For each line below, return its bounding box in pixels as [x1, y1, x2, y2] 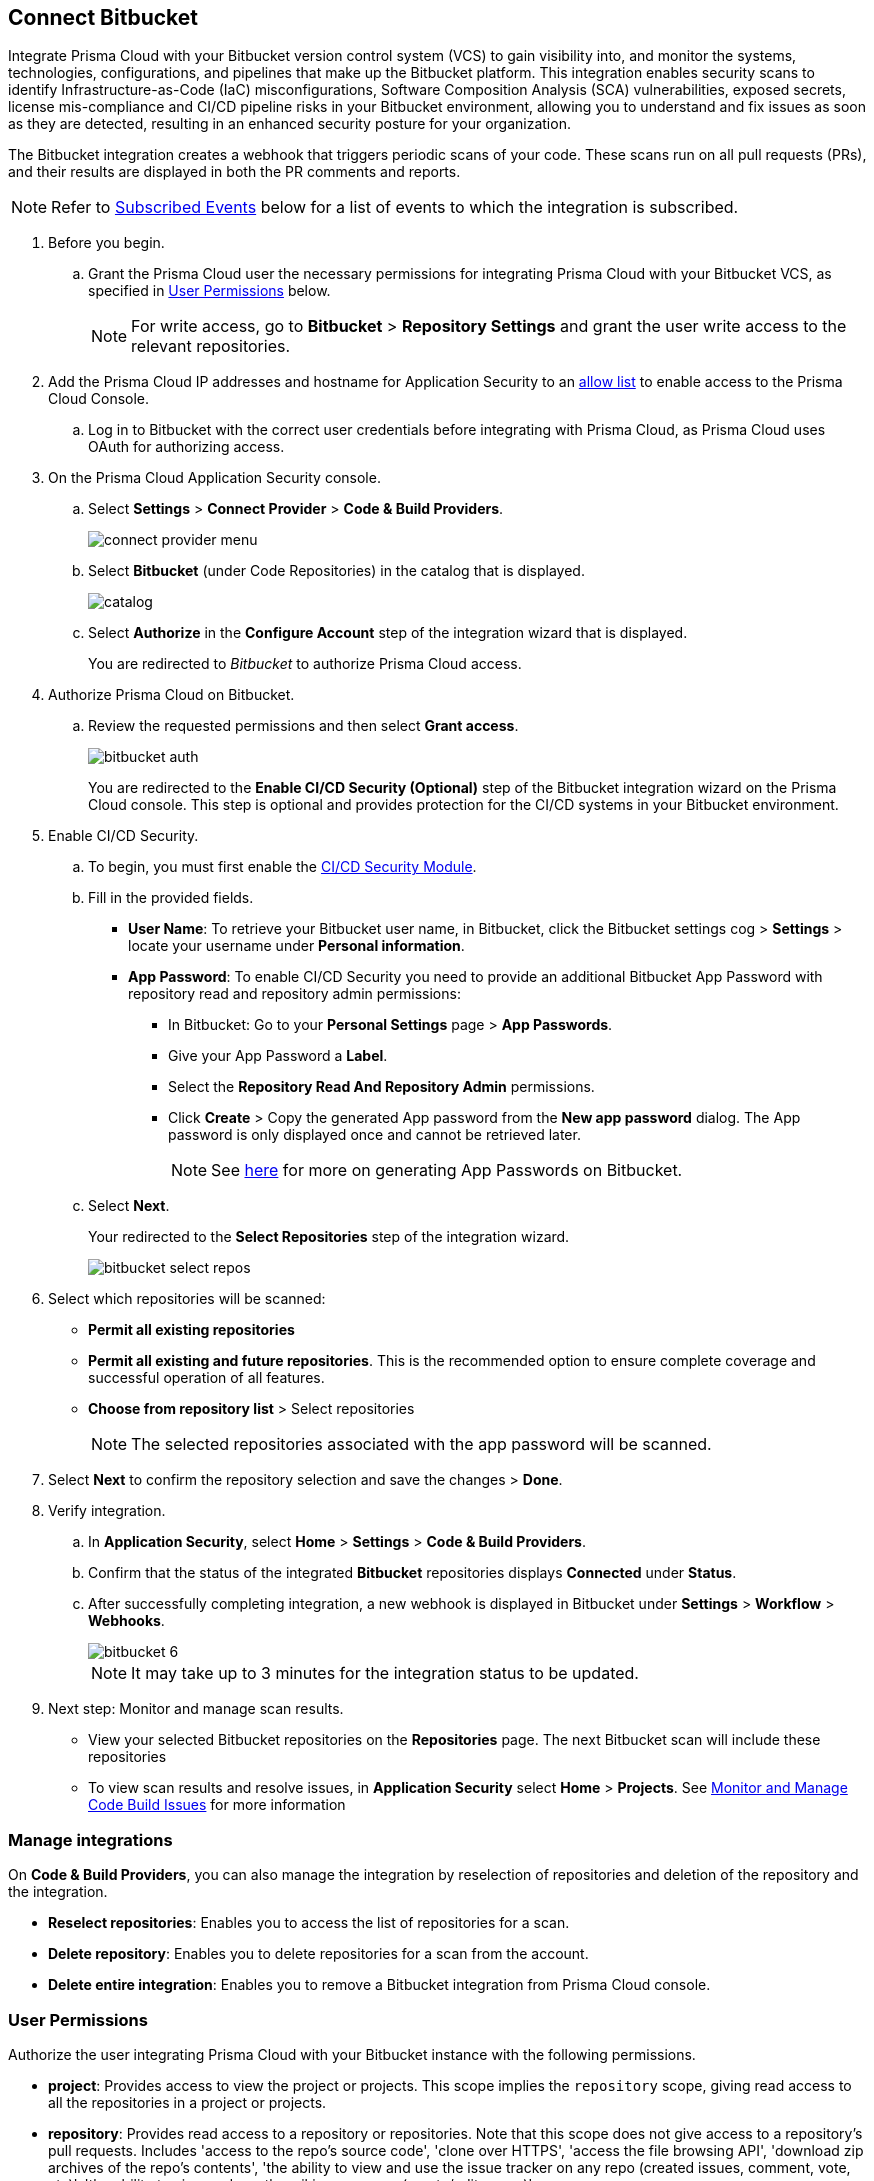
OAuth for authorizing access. [88, 438, 285, 456]
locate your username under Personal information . [128, 937, 465, 955]
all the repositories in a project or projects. [48, 2093, 327, 2111]
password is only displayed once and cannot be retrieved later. [168, 1126, 581, 1144]
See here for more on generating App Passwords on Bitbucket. [211, 1160, 683, 1181]
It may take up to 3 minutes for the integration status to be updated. [131, 1663, 639, 1684]
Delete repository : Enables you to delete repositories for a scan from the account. [48, 1945, 589, 1963]
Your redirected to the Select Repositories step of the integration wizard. [88, 1228, 570, 1246]
